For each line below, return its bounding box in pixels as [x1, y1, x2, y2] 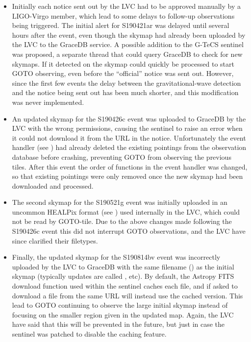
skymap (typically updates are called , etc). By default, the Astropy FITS [12, 271, 234, 281]
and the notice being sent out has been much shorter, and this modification [12, 87, 239, 98]
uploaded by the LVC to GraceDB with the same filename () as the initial [12, 261, 234, 271]
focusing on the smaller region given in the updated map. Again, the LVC [12, 309, 234, 319]
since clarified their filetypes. [12, 235, 98, 245]
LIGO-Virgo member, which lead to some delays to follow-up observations [12, 10, 235, 21]
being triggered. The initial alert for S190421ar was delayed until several [12, 20, 229, 30]
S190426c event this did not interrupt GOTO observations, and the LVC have [12, 226, 246, 236]
